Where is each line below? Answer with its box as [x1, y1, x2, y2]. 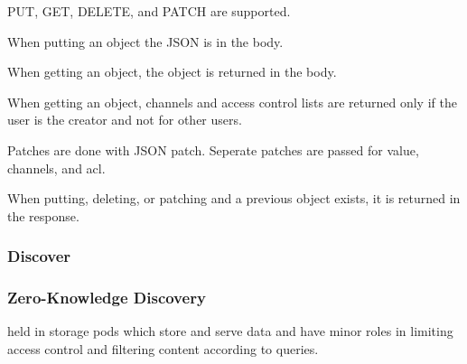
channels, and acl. [7, 158, 106, 177]
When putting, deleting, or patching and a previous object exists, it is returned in [7, 189, 461, 208]
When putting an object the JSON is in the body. [7, 32, 284, 51]
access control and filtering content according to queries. [7, 340, 319, 358]
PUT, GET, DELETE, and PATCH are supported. [7, 2, 291, 20]
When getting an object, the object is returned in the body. [7, 62, 337, 81]
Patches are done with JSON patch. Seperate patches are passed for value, [7, 140, 419, 159]
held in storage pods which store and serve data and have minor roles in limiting [7, 322, 453, 341]
